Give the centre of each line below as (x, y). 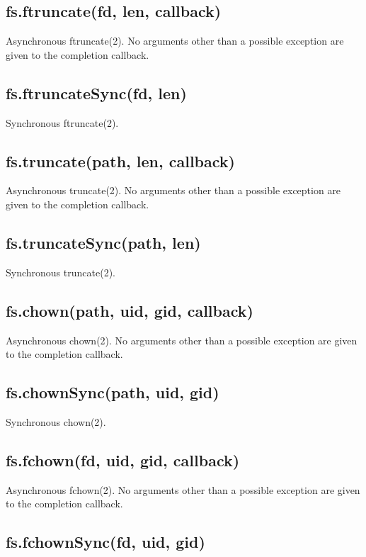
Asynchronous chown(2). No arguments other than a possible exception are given (182, 340)
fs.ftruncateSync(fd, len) (96, 92)
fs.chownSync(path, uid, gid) (113, 392)
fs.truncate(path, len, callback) (120, 161)
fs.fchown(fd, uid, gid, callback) (123, 460)
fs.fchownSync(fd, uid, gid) (105, 542)
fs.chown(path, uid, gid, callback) (130, 310)
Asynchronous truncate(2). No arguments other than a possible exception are (173, 190)
